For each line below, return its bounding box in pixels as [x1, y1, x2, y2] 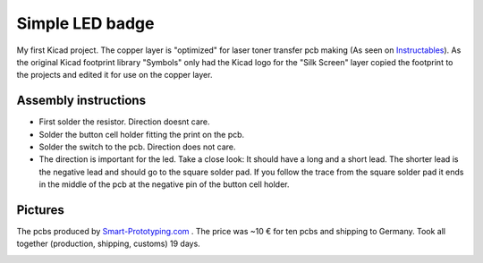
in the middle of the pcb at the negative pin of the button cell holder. [38, 179, 290, 190]
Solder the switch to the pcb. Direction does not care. [38, 141, 236, 152]
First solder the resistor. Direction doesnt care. [38, 116, 210, 127]
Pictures [16, 202, 64, 217]
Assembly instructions [16, 93, 147, 108]
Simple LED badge [16, 13, 155, 33]
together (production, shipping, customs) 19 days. [16, 238, 200, 250]
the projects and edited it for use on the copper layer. [16, 70, 213, 81]
